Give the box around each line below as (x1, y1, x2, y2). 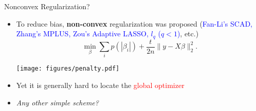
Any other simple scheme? (16, 97, 99, 107)
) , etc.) (177, 28, 199, 39)
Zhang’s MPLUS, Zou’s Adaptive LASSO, (16, 28, 149, 39)
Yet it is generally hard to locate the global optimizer (16, 80, 185, 91)
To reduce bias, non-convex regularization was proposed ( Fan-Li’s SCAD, (16, 18, 252, 29)
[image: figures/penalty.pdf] (16, 65, 120, 73)
